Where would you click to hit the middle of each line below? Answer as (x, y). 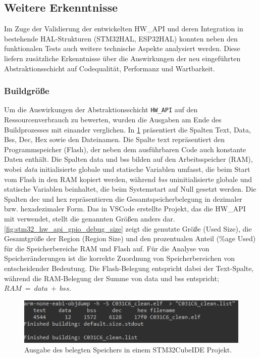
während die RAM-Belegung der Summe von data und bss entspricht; (112, 278)
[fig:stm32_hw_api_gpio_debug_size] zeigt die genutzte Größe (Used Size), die (128, 228)
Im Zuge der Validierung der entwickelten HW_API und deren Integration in (124, 29)
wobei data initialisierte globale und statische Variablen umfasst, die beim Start (127, 169)
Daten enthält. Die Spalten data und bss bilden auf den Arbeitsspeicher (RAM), (128, 159)
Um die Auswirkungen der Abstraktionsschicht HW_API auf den (101, 109)
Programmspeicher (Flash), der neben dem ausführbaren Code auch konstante (125, 149)
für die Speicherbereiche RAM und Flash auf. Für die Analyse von (107, 248)
